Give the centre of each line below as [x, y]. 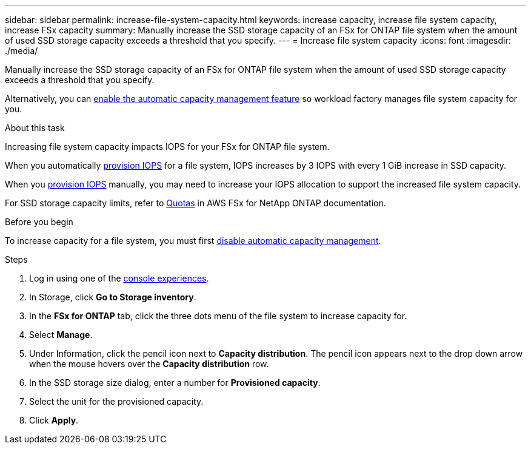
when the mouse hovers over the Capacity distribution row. [149, 364]
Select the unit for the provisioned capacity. [116, 401]
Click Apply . [54, 420]
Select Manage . [61, 335]
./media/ [22, 51]
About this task [35, 128]
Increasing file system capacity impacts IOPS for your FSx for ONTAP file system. [167, 147]
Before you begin [39, 222]
